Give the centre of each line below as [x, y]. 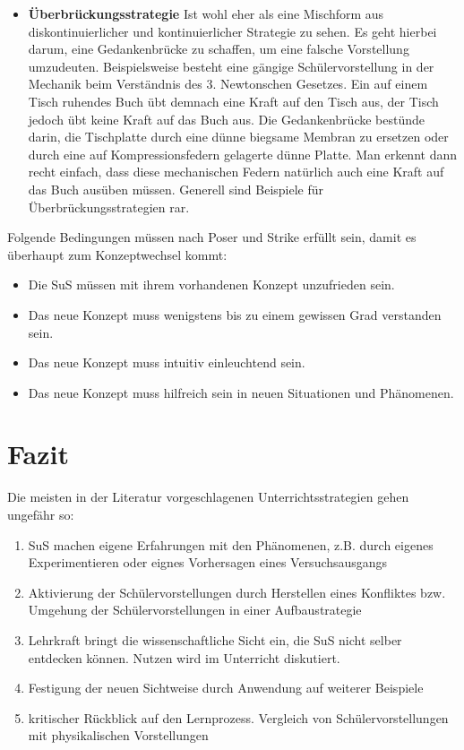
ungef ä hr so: [41, 514]
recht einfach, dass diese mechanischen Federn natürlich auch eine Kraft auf [236, 172]
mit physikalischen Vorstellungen [118, 735]
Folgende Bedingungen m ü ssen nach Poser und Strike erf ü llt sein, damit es [212, 237]
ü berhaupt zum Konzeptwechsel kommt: [117, 254]
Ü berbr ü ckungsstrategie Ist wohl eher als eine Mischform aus [206, 13]
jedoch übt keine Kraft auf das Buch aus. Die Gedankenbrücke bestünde [226, 119]
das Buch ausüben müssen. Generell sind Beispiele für [176, 189]
